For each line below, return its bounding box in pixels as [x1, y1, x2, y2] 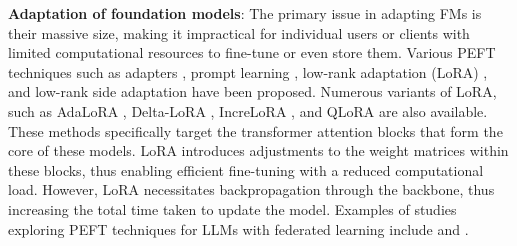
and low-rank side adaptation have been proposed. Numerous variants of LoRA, [8, 81, 497, 102]
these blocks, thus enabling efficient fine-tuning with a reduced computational [8, 159, 484, 180]
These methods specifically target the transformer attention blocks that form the [8, 120, 503, 141]
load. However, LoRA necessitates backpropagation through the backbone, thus [8, 179, 495, 200]
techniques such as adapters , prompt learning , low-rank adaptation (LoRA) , [8, 61, 488, 82]
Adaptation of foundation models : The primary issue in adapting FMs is [8, 3, 482, 23]
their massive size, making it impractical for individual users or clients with [8, 22, 470, 43]
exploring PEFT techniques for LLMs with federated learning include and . [8, 218, 469, 239]
